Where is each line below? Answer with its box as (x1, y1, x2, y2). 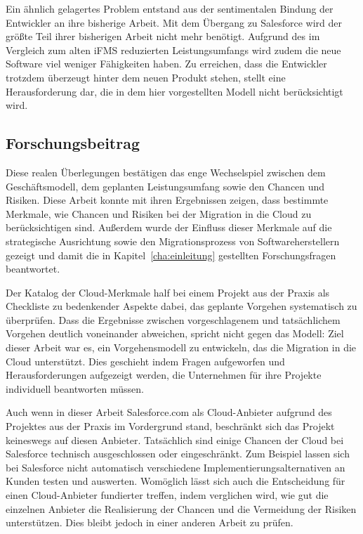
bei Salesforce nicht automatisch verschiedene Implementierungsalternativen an (6, 460, 345, 474)
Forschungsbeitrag (6, 132, 140, 154)
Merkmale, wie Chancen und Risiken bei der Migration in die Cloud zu (6, 206, 312, 221)
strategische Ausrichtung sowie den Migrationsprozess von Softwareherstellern (6, 233, 340, 248)
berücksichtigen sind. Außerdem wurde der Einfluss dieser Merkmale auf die (6, 220, 332, 235)
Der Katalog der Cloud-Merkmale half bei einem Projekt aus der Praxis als (6, 285, 330, 299)
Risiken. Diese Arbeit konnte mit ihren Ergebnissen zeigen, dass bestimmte (6, 193, 329, 207)
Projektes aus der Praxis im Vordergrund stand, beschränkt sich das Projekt (6, 419, 335, 434)
